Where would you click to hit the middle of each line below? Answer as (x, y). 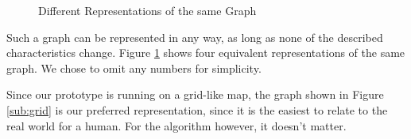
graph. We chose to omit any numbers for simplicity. (134, 68)
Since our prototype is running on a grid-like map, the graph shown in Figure (195, 94)
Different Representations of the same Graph (147, 10)
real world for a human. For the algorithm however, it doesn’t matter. (176, 125)
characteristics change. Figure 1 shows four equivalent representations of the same (206, 53)
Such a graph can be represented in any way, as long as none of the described (195, 37)
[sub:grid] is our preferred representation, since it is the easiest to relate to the (197, 109)
